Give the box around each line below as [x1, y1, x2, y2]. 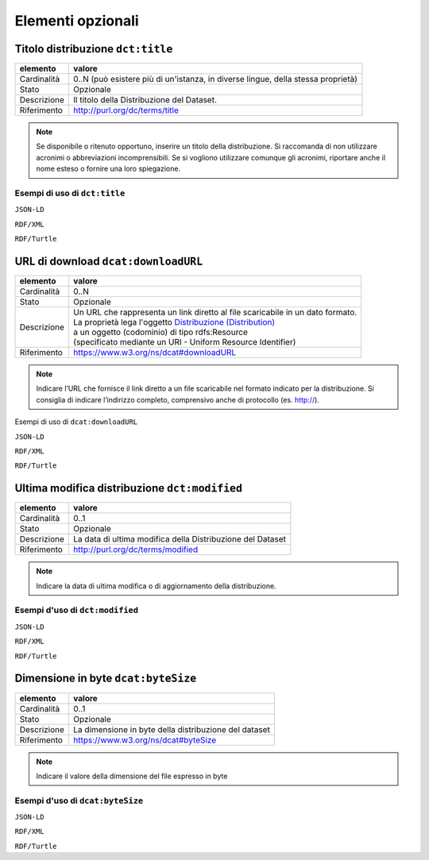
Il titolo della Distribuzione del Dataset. [72, 94, 218, 106]
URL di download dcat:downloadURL [14, 254, 203, 268]
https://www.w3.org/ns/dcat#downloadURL [72, 347, 237, 358]
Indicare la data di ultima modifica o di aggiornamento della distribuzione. [36, 580, 277, 591]
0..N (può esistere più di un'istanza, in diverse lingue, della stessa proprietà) [72, 74, 357, 85]
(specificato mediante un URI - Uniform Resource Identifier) [72, 337, 296, 348]
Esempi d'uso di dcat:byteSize [14, 795, 144, 806]
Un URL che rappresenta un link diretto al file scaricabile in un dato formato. [72, 307, 357, 318]
